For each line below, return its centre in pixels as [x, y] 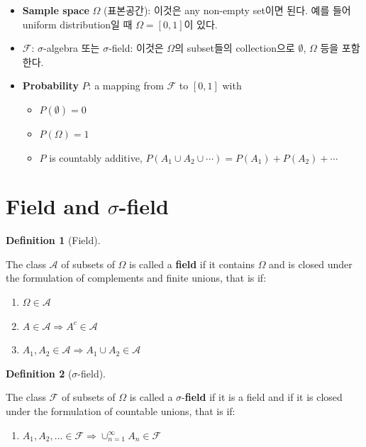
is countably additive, [96, 157]
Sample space [56, 10]
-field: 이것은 [136, 48]
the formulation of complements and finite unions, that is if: [136, 278]
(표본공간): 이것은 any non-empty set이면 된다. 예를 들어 [227, 10]
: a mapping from [126, 85]
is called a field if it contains [192, 264]
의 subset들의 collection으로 [235, 48]
